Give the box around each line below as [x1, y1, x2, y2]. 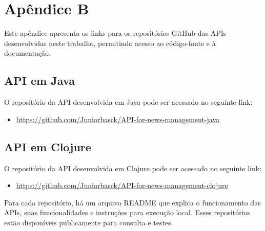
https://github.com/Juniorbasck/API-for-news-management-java [16, 113, 220, 124]
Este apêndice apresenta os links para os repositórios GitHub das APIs [4, 28, 227, 38]
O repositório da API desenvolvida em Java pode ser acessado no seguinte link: [4, 97, 253, 107]
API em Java [4, 73, 75, 88]
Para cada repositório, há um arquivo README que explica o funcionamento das [4, 197, 261, 207]
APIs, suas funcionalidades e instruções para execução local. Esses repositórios [4, 207, 251, 218]
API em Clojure [4, 138, 91, 154]
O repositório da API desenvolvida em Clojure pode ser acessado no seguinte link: [4, 163, 262, 173]
